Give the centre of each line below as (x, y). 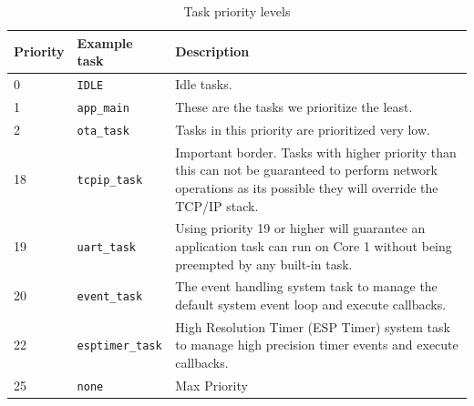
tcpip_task (110, 181)
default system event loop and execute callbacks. (311, 304)
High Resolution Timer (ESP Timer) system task (313, 326)
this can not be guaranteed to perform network (306, 170)
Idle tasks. (204, 84)
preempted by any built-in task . (264, 264)
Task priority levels (237, 11)
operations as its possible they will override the (307, 187)
